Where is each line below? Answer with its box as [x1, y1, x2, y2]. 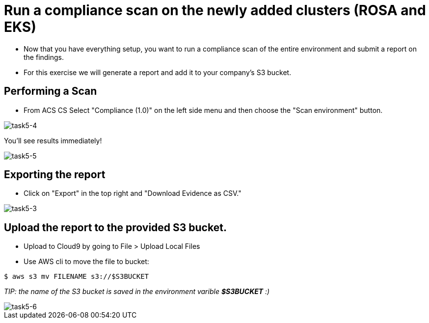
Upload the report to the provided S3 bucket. [4, 221, 227, 234]
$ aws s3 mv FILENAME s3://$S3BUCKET [4, 272, 149, 281]
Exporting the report [4, 168, 106, 181]
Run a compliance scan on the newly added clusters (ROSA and [4, 2, 426, 19]
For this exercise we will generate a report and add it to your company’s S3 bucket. [24, 68, 292, 77]
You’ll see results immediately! [4, 136, 102, 145]
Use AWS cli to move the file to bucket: [24, 257, 149, 266]
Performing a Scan [4, 85, 97, 98]
